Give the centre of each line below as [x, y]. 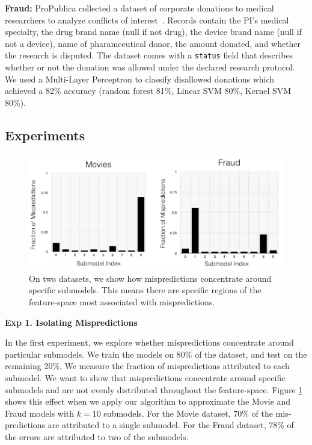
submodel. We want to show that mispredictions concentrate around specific [145, 377]
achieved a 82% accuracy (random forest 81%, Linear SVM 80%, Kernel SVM [148, 91]
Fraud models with [40, 413]
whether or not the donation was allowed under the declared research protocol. [150, 67]
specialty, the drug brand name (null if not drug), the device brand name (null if [153, 32]
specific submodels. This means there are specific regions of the [145, 290]
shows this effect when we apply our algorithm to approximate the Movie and [148, 401]
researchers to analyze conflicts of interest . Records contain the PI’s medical [147, 20]
